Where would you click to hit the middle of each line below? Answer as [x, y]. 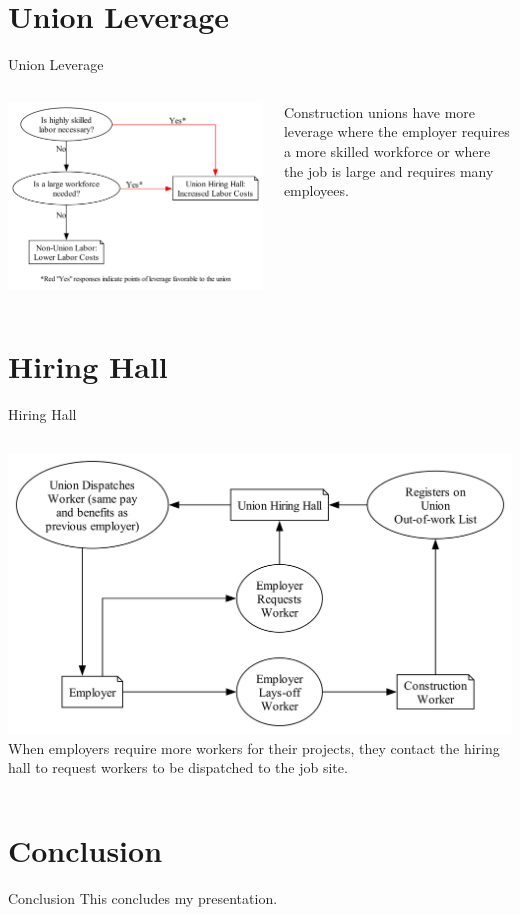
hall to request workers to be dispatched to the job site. [178, 767]
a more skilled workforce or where [387, 150]
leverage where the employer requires [396, 131]
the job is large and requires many [388, 170]
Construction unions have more [379, 111]
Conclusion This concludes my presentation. [143, 897]
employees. [316, 190]
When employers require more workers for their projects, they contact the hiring [254, 747]
